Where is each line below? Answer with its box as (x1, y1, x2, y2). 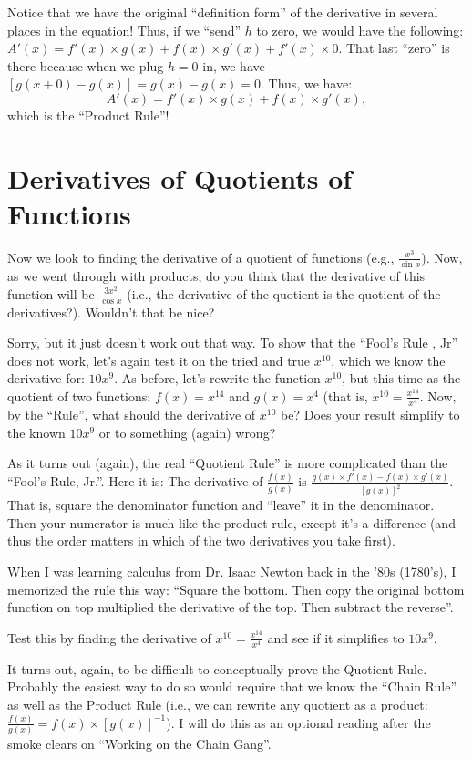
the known (7, 422, 66, 442)
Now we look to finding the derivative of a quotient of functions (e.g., (7, 247, 395, 266)
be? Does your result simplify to (281, 405, 460, 424)
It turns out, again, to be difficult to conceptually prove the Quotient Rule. (7, 659, 427, 678)
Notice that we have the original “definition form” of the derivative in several (7, 3, 438, 21)
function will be (7, 284, 95, 303)
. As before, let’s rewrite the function (114, 369, 321, 388)
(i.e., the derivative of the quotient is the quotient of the (127, 284, 441, 303)
